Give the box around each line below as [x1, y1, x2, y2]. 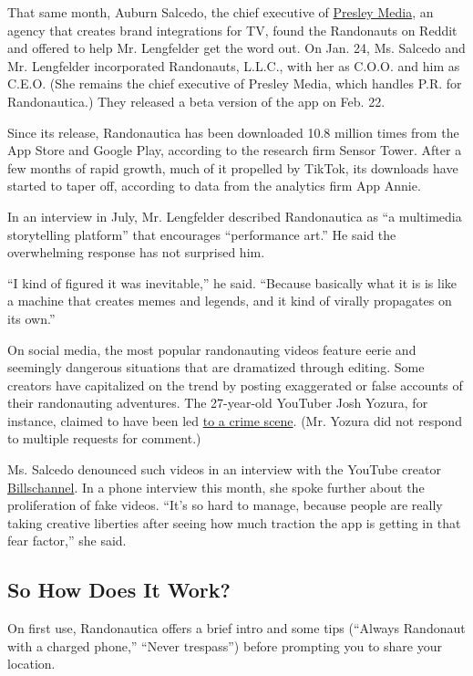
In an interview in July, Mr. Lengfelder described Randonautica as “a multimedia [7, 206, 462, 225]
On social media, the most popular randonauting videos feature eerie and [7, 339, 416, 359]
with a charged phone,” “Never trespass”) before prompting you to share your [7, 636, 442, 655]
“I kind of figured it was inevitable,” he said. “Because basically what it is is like [7, 273, 457, 292]
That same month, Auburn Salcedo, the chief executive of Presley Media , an [7, 3, 434, 21]
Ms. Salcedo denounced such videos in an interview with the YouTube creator [7, 460, 441, 479]
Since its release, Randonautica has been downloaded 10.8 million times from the [7, 122, 459, 141]
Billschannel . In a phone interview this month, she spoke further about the [7, 477, 425, 496]
